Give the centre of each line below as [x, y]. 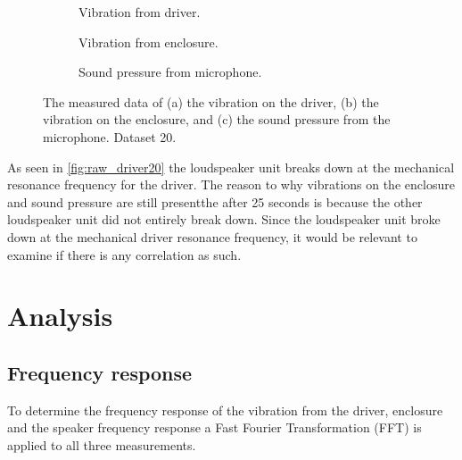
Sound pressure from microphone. [170, 72]
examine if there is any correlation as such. [124, 254]
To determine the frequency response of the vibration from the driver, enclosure [225, 410]
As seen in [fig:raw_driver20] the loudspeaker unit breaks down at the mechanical [231, 167]
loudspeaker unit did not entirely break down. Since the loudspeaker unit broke [224, 219]
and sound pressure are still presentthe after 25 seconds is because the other [215, 201]
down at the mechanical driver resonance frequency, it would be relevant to [212, 236]
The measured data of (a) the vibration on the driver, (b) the [211, 101]
